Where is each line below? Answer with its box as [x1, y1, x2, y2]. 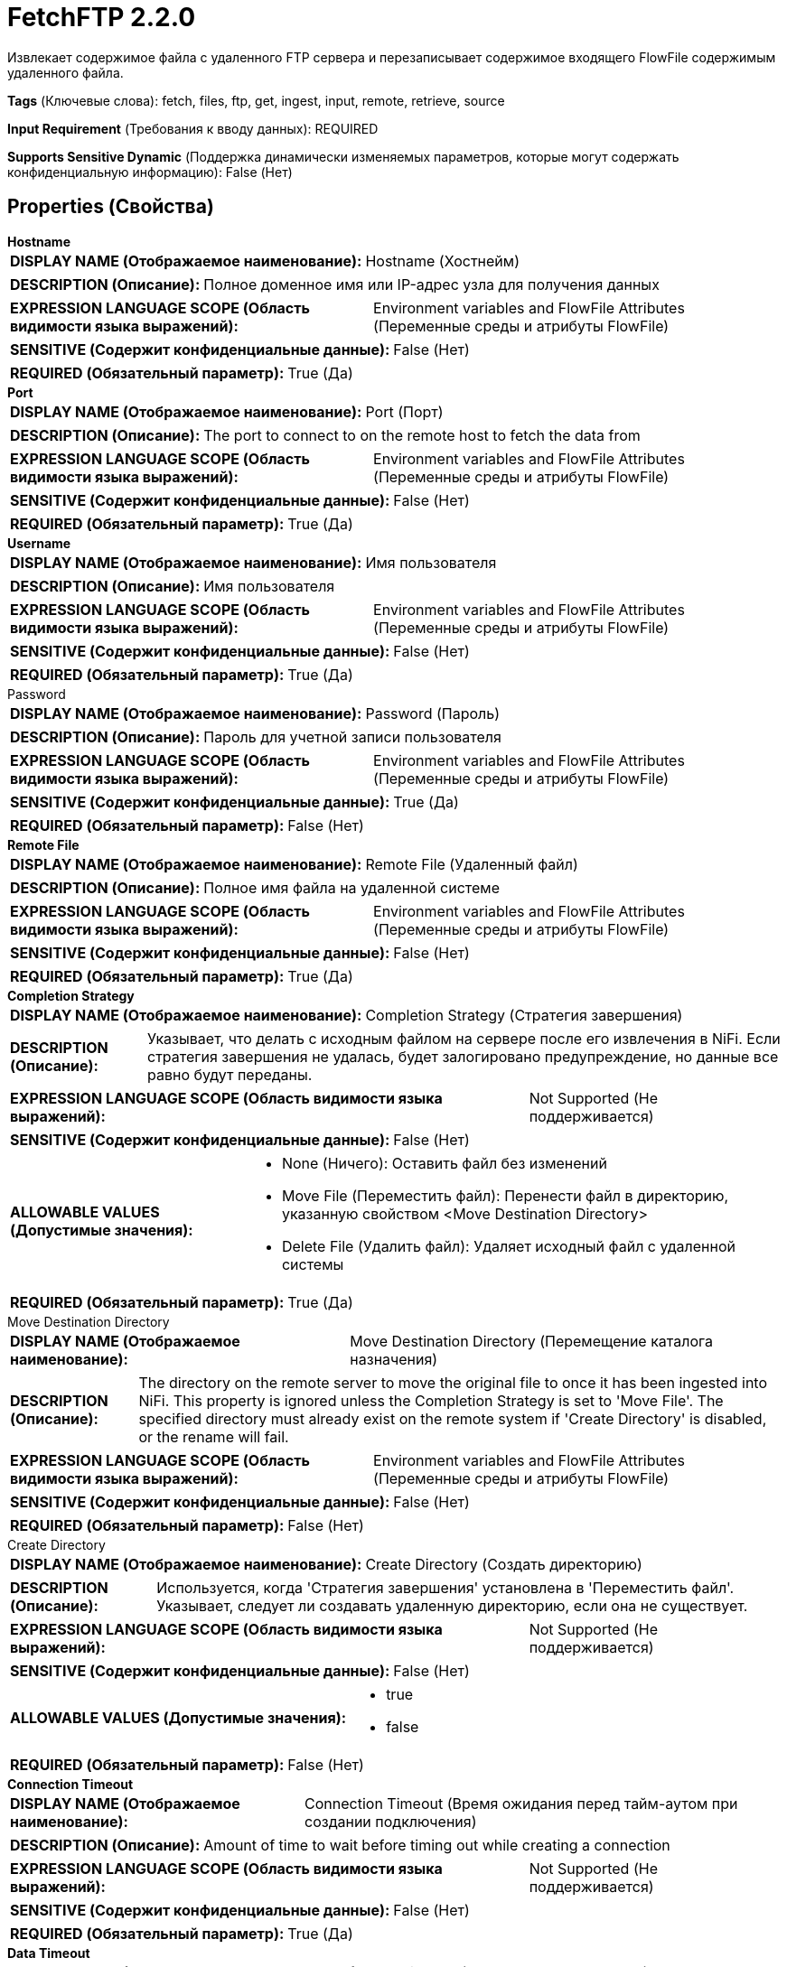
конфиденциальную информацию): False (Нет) [7, 163, 293, 180]
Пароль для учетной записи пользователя [203, 727, 501, 746]
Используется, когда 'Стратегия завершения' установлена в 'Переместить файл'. [156, 1578, 735, 1597]
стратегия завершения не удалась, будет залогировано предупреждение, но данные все [147, 1047, 779, 1066]
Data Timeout [7, 1944, 90, 1961]
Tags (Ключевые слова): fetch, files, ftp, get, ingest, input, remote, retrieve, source [7, 92, 505, 108]
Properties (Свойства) [7, 195, 214, 219]
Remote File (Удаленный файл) [365, 854, 578, 873]
